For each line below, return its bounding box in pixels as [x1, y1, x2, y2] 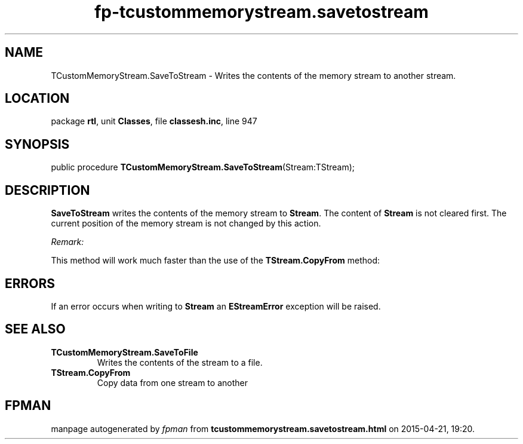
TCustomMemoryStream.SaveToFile [51, 347, 198, 357]
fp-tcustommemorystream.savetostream [94, 2, 429, 22]
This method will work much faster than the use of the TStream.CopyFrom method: [51, 255, 380, 266]
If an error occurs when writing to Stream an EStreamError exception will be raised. [51, 301, 381, 311]
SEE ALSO [5, 321, 66, 337]
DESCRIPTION [5, 182, 90, 198]
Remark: [51, 237, 84, 247]
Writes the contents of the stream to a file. [97, 357, 263, 368]
